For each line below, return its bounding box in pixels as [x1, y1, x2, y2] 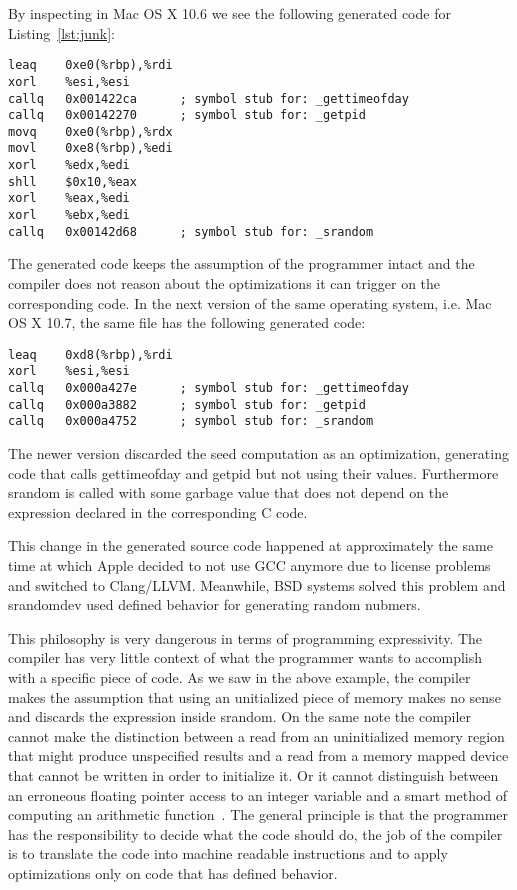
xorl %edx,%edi [8, 158, 130, 173]
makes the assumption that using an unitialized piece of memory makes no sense [8, 686, 501, 707]
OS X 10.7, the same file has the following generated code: [8, 312, 366, 333]
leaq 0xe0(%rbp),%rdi [8, 58, 173, 73]
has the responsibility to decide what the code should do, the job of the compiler [8, 823, 503, 844]
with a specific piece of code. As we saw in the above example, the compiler [8, 667, 471, 687]
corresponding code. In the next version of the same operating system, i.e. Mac [8, 292, 492, 313]
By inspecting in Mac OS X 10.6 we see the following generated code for [8, 3, 451, 23]
